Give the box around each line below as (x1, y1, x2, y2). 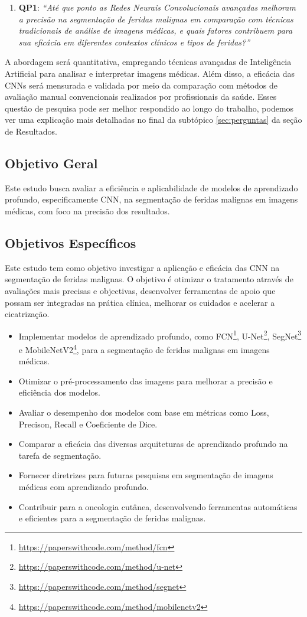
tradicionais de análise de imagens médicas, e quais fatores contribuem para (18, 24, 293, 37)
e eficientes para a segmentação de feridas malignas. (18, 512, 206, 524)
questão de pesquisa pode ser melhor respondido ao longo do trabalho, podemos (5, 102, 294, 114)
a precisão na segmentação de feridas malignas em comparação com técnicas (18, 12, 293, 25)
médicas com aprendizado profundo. (18, 480, 149, 492)
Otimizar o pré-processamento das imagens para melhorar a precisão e (18, 374, 273, 387)
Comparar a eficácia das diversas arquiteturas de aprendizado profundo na (18, 438, 288, 450)
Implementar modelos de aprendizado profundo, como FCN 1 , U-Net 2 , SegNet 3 (18, 328, 302, 342)
